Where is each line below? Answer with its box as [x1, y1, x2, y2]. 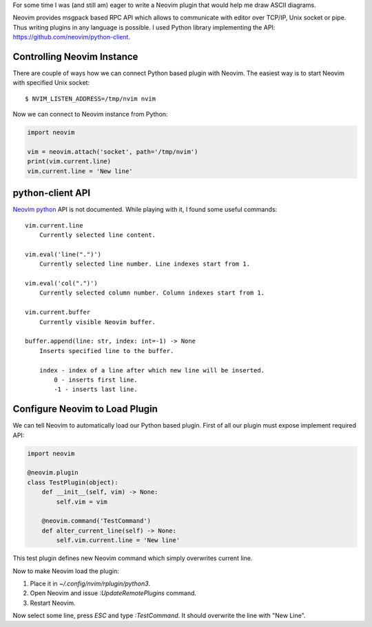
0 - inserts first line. [54, 376, 138, 384]
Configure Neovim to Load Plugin [12, 404, 158, 415]
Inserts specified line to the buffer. [39, 347, 174, 355]
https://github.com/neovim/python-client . [12, 33, 131, 41]
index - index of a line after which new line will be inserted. [39, 366, 265, 374]
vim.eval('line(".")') [25, 250, 102, 258]
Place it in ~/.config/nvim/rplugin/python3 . [30, 579, 151, 588]
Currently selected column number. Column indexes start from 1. [39, 289, 265, 297]
